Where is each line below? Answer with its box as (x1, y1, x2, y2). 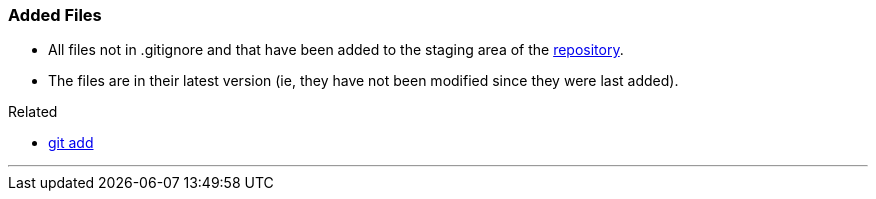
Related (8, 103, 58, 121)
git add (48, 134, 94, 152)
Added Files (8, 5, 102, 25)
